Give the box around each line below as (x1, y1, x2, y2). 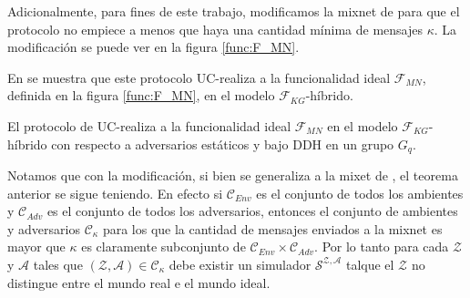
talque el (345, 254, 394, 273)
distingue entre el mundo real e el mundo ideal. (7, 272, 271, 292)
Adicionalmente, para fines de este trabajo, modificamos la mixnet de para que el (7, 2, 460, 20)
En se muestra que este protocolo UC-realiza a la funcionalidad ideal (7, 67, 391, 87)
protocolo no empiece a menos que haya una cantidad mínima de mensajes (7, 19, 424, 38)
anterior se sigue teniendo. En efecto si (7, 183, 223, 202)
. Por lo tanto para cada (314, 237, 449, 256)
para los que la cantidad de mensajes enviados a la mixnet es (102, 219, 443, 238)
